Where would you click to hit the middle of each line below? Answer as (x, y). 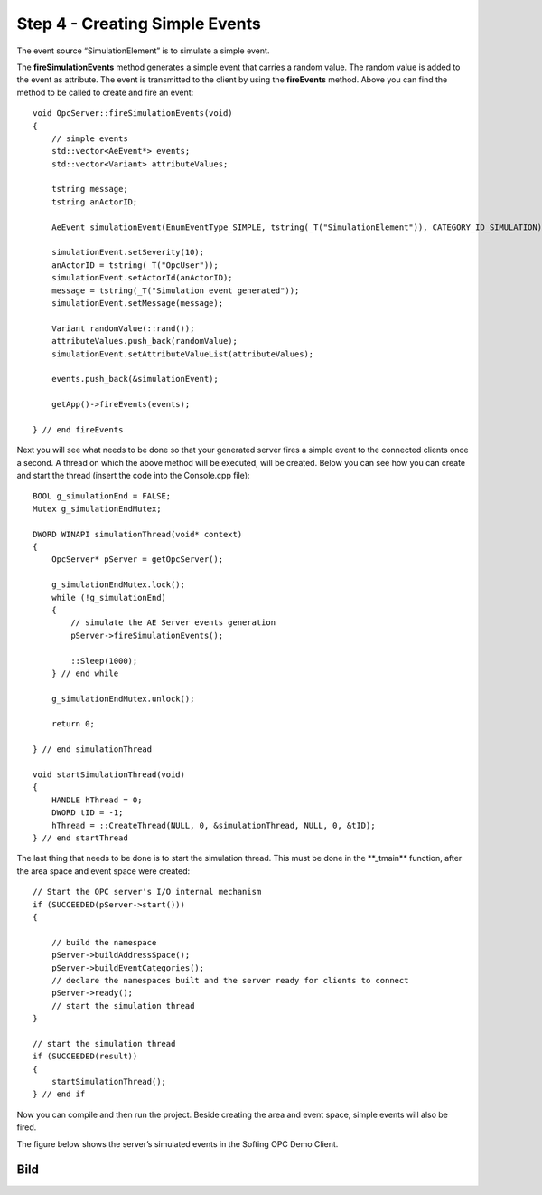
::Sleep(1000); (104, 661)
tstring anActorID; (94, 202)
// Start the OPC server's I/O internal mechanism (147, 892)
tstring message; (89, 189)
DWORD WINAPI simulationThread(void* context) (138, 534)
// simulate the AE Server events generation (173, 623)
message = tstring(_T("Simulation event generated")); (175, 290)
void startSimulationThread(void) (109, 775)
